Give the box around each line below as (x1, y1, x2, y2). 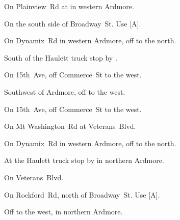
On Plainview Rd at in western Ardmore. (4, 1, 134, 11)
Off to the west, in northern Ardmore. (4, 206, 123, 217)
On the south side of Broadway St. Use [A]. (4, 18, 141, 29)
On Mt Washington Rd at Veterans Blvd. (4, 121, 136, 131)
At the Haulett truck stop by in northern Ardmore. (4, 155, 164, 166)
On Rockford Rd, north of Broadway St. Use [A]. (4, 189, 160, 200)
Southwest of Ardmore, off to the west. (4, 86, 125, 97)
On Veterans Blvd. (4, 172, 64, 182)
